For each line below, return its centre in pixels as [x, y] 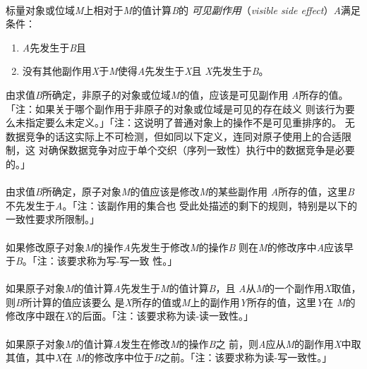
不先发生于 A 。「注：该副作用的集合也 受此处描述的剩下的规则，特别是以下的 [182, 205]
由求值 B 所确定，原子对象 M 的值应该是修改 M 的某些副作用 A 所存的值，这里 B [180, 192]
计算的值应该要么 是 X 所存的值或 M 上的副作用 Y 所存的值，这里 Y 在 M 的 [194, 302]
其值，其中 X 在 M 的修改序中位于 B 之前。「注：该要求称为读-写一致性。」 [169, 357]
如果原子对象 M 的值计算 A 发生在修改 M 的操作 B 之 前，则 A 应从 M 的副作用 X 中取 [183, 343]
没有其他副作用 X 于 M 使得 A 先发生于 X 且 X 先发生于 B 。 [145, 71]
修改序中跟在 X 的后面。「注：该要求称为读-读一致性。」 [130, 316]
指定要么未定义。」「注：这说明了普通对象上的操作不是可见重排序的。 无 [190, 122]
